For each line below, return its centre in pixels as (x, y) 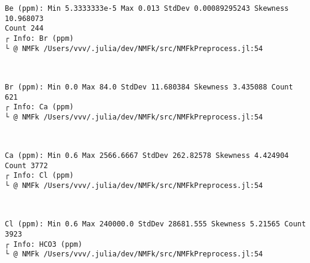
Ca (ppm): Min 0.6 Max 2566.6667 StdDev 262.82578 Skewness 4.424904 (147, 156)
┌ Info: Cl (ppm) (39, 176)
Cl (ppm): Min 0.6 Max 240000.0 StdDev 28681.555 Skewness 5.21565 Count (156, 224)
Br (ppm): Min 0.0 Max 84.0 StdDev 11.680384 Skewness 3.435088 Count (149, 87)
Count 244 (24, 29)
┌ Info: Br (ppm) (39, 38)
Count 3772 (26, 165)
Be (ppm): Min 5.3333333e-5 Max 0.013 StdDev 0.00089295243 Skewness (147, 8)
